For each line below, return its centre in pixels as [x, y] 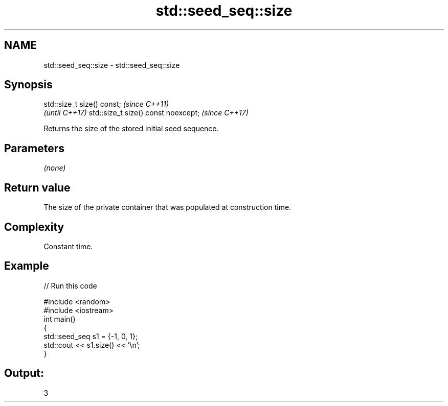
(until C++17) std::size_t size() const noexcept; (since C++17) [146, 113]
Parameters [34, 148]
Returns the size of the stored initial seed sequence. [131, 129]
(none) [55, 168]
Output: [24, 373]
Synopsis [28, 85]
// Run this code [70, 285]
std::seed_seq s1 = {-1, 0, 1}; [91, 336]
